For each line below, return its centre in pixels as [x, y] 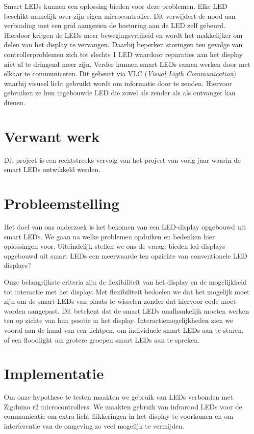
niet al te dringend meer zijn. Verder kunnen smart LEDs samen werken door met [127, 64]
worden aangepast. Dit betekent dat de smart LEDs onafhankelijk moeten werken [127, 310]
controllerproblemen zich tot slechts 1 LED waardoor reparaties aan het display [123, 54]
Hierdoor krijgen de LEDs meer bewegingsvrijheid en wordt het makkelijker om [123, 35]
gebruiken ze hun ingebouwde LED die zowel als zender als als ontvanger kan [120, 93]
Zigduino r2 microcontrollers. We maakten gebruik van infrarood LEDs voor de [123, 406]
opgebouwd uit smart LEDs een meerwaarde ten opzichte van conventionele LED [126, 255]
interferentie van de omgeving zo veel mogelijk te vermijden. [94, 426]
